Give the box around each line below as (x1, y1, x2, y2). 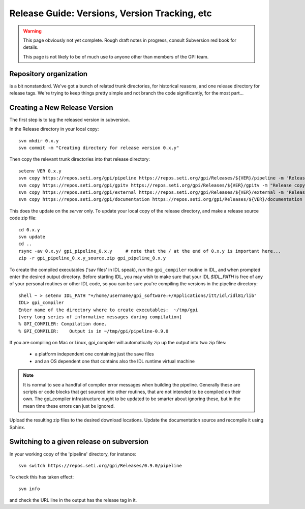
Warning (23, 28, 42, 34)
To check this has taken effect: (9, 474, 74, 480)
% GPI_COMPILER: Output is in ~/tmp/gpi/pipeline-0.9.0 (18, 328, 169, 334)
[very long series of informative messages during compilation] (18, 314, 182, 320)
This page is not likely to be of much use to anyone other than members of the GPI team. (23, 53, 209, 59)
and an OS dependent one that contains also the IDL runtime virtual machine (35, 358, 195, 364)
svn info (18, 486, 40, 492)
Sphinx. (9, 424, 25, 430)
